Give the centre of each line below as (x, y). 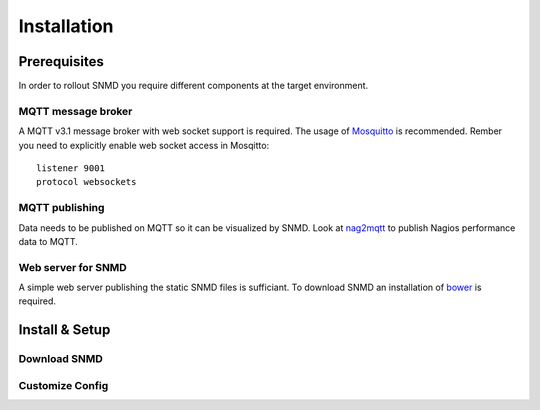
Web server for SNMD (72, 267)
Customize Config (63, 385)
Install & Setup (64, 330)
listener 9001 (70, 168)
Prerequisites (61, 61)
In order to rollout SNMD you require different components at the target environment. (193, 86)
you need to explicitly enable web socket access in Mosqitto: (144, 145)
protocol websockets (86, 182)
